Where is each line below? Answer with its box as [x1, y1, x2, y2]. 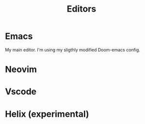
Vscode [5, 86, 37, 97]
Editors [66, 3, 97, 15]
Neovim [5, 64, 37, 75]
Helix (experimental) [5, 108, 89, 120]
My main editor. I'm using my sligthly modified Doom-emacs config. [5, 47, 141, 53]
